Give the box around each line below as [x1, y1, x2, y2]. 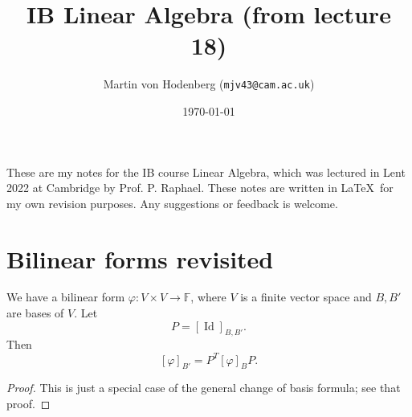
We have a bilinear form [6, 288, 125, 305]
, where [190, 288, 226, 305]
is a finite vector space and [240, 288, 372, 305]
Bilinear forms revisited [6, 242, 274, 275]
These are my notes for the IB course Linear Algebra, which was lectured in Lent [6, 163, 406, 180]
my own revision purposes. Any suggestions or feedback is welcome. [6, 194, 338, 211]
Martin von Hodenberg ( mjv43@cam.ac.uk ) [103, 76, 315, 92]
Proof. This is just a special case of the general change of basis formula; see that [6, 379, 401, 396]
